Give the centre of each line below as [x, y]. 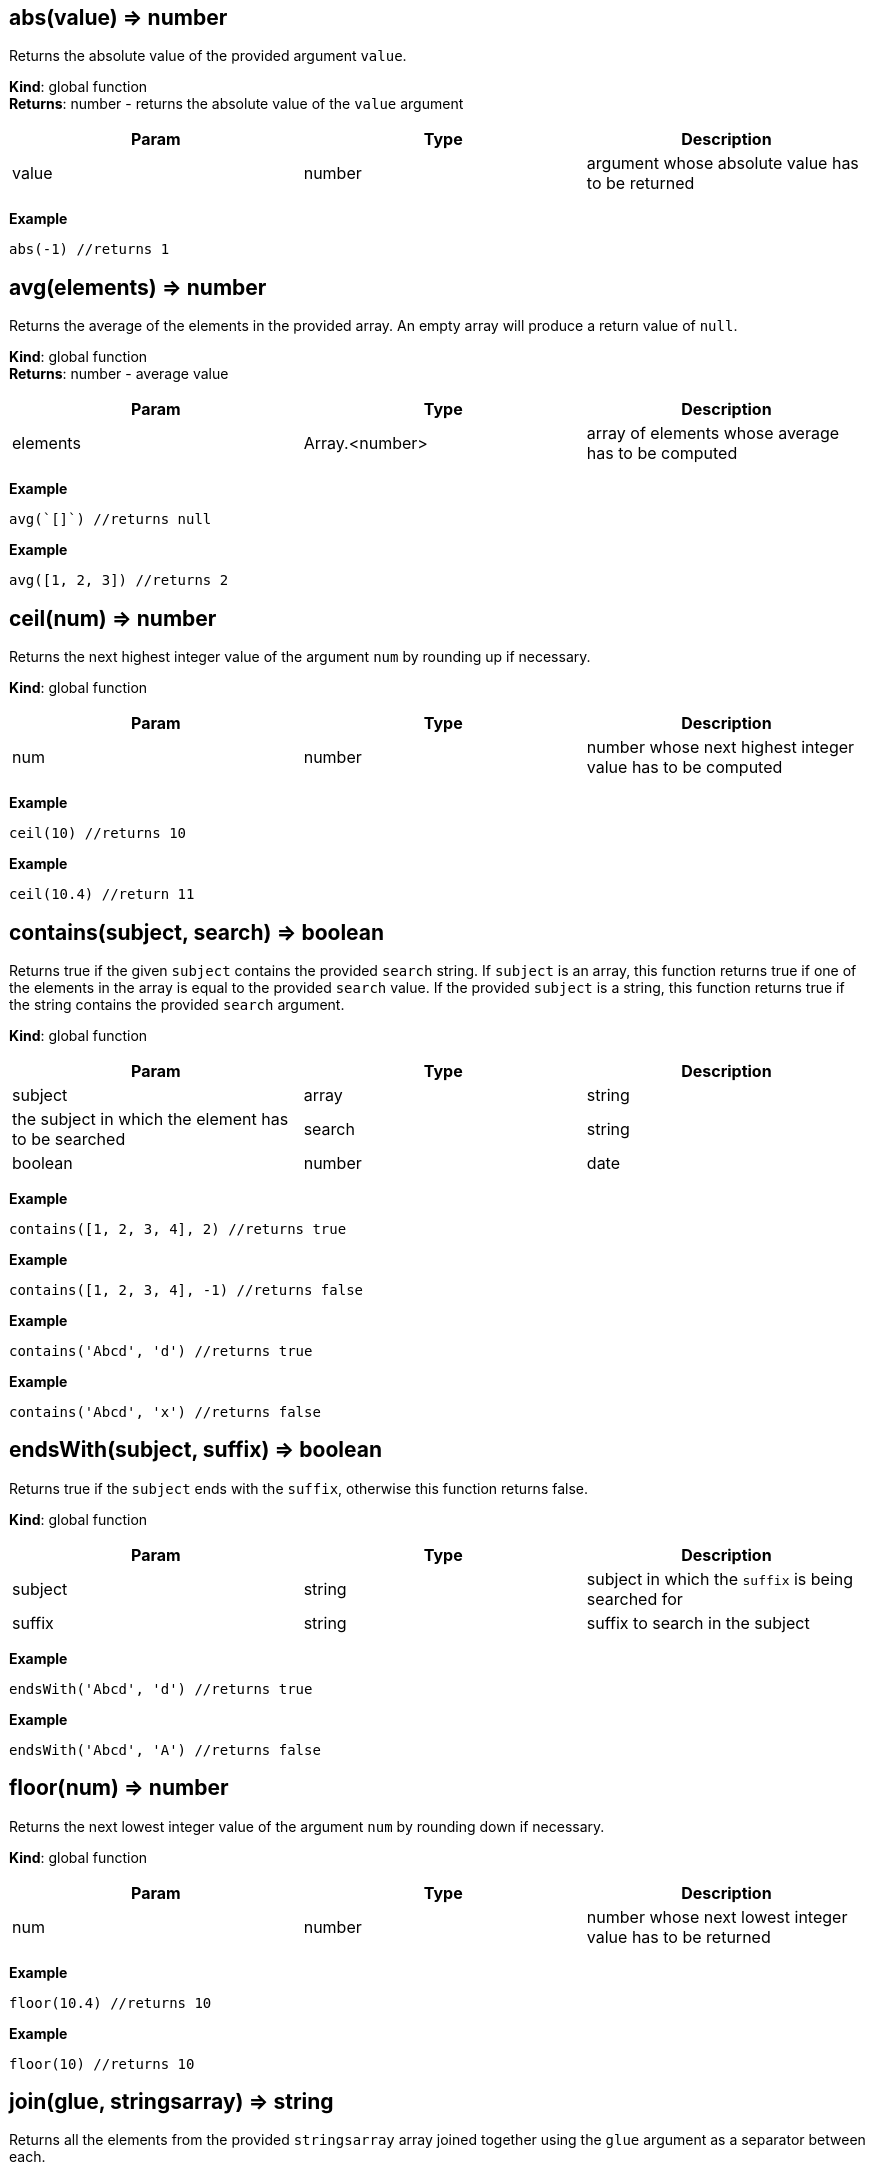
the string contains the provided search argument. [177, 1004]
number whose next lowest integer [717, 1916]
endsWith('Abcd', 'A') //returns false [165, 1749]
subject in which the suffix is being [720, 1578]
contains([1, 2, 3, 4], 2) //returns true [178, 1228]
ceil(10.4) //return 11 [102, 894]
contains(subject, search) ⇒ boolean [197, 932]
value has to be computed [684, 767]
